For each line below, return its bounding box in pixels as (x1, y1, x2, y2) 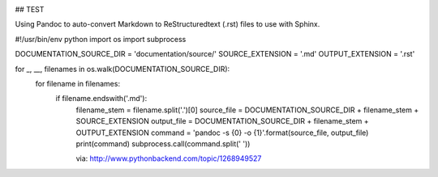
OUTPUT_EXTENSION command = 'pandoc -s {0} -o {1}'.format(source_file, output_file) (75, 128, 369, 137)
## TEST (15, 5, 45, 14)
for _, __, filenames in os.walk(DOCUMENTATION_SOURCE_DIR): (15, 64, 230, 74)
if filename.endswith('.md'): (55, 94, 148, 103)
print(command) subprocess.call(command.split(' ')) (75, 138, 251, 149)
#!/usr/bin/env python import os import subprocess (15, 34, 187, 44)
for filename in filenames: (35, 78, 121, 88)
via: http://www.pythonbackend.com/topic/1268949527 (75, 154, 262, 163)
